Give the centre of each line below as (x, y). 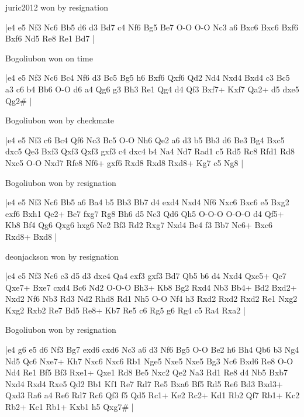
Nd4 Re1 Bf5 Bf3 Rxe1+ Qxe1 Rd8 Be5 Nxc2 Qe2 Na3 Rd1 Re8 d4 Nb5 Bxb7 (147, 372)
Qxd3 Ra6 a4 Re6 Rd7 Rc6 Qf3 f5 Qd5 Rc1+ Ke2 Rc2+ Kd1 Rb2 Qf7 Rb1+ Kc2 (153, 395)
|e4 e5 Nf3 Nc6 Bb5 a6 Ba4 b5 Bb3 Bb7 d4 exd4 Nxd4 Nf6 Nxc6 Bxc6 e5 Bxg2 (147, 202)
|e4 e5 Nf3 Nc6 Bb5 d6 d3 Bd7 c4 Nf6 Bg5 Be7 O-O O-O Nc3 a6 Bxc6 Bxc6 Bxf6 (152, 27)
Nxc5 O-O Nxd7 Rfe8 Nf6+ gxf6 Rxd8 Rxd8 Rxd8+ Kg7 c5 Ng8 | (125, 162)
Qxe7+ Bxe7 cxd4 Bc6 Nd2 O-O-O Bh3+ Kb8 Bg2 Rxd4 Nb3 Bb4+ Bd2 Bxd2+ (151, 287)
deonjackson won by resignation (62, 256)
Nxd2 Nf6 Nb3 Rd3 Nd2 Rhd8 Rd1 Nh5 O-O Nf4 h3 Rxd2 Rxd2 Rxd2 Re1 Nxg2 (151, 299)
